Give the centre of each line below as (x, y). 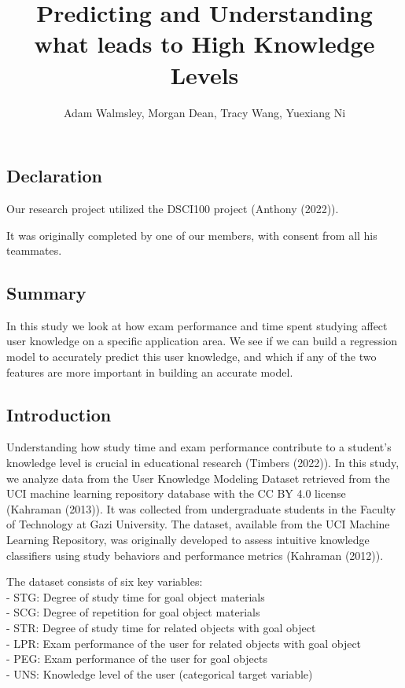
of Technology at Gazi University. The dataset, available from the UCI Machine (198, 524)
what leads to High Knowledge (204, 44)
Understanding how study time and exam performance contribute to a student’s (199, 447)
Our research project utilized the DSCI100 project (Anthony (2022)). (173, 208)
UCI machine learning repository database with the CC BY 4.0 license (176, 493)
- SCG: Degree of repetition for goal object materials (133, 612)
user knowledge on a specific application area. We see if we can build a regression (202, 341)
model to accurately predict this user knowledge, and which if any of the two (191, 357)
